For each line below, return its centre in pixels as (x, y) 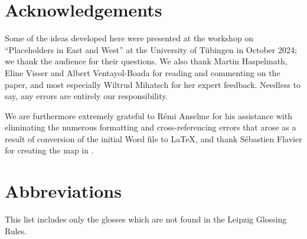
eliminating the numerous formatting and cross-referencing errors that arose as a (151, 127)
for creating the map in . (49, 150)
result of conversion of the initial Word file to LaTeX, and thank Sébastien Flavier (153, 138)
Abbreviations (63, 191)
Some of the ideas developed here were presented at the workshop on (129, 38)
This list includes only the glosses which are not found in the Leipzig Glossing (146, 219)
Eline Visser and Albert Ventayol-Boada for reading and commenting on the (143, 72)
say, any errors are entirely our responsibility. (86, 96)
